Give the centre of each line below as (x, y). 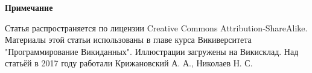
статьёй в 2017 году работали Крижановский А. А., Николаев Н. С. (129, 63)
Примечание (29, 7)
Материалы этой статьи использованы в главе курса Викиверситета (128, 40)
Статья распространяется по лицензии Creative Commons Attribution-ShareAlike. (156, 27)
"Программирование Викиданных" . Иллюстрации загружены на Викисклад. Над (152, 51)
